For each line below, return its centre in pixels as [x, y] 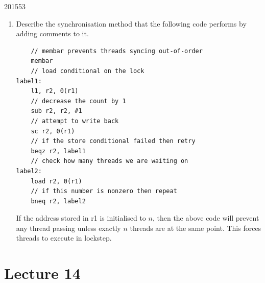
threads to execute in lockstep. [64, 238]
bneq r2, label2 [58, 201]
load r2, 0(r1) [56, 181]
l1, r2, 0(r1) [55, 91]
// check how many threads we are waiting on [110, 161]
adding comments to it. [52, 33]
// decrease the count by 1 [78, 101]
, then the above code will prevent [206, 218]
